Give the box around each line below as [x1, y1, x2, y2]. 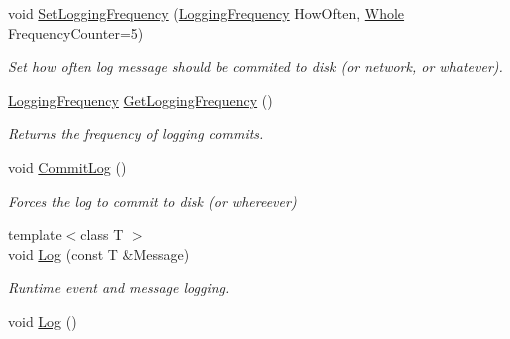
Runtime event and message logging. [8, 277, 230, 298]
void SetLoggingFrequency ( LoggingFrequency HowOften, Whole [8, 3, 405, 23]
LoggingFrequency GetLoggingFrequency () [8, 89, 273, 110]
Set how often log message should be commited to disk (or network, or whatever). [8, 56, 503, 77]
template [8, 224, 62, 245]
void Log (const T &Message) [8, 243, 190, 264]
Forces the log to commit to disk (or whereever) [8, 190, 297, 211]
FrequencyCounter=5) [8, 22, 144, 43]
